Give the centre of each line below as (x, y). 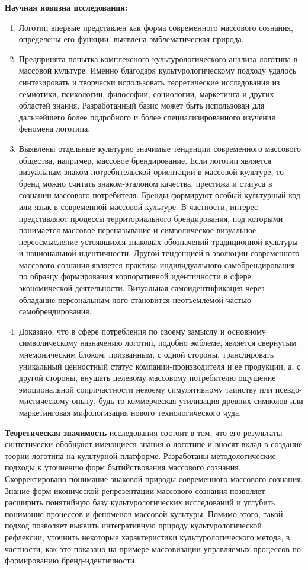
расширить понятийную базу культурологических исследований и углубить (140, 502)
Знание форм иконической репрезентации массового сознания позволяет (135, 490)
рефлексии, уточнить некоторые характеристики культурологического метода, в (147, 536)
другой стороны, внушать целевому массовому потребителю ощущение (147, 378)
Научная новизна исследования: (66, 7)
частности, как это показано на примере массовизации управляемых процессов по (153, 548)
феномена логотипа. (54, 128)
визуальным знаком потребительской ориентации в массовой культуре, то (151, 172)
